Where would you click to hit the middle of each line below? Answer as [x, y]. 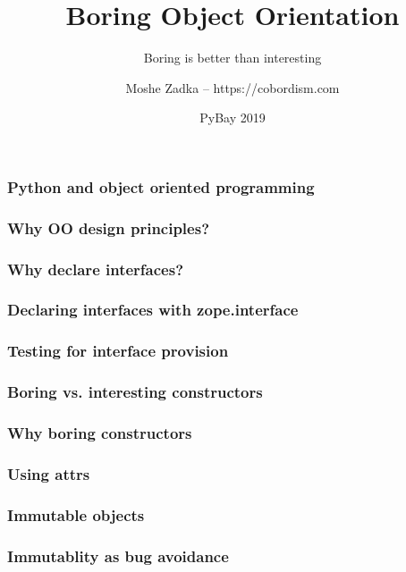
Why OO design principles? [109, 227]
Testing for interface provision [118, 351]
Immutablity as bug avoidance [118, 555]
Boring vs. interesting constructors [135, 392]
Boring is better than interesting [233, 58]
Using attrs [49, 473]
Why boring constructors [100, 432]
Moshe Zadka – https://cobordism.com [233, 87]
